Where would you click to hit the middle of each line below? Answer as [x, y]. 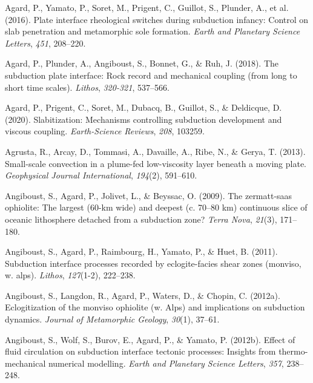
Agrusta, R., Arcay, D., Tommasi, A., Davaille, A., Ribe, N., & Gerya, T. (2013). [155, 151]
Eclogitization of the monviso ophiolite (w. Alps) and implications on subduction [155, 307]
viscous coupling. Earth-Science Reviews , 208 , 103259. [105, 131]
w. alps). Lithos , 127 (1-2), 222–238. [70, 275]
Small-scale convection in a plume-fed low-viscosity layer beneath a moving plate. [156, 163]
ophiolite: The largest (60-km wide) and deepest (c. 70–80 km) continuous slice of [156, 207]
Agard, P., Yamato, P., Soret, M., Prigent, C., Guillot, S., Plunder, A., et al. [147, 7]
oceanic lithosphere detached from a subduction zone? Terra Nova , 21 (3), [141, 219]
